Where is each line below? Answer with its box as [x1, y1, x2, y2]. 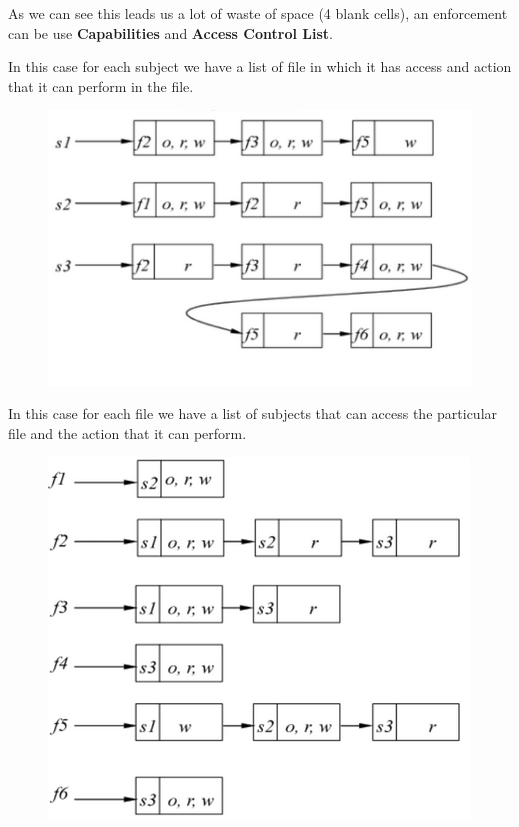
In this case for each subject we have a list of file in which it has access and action [8, 56, 512, 77]
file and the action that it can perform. [8, 422, 247, 443]
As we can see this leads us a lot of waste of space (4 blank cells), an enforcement [8, 3, 508, 23]
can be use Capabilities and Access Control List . [8, 22, 333, 43]
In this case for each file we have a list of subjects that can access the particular [8, 403, 498, 424]
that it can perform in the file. [8, 75, 194, 96]
